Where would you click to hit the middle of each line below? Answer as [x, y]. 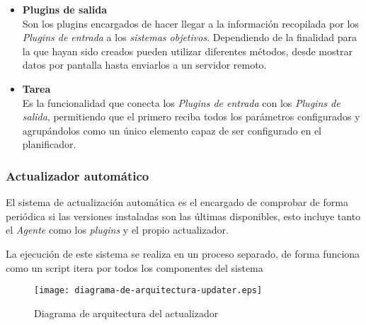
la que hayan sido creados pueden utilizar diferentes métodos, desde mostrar [187, 51]
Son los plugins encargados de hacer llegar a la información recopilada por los [190, 23]
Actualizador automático [78, 175]
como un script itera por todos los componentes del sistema [135, 267]
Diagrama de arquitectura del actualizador [126, 313]
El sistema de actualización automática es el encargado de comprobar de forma [177, 202]
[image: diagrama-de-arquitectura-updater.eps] [148, 291]
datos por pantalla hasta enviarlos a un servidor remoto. [144, 65]
